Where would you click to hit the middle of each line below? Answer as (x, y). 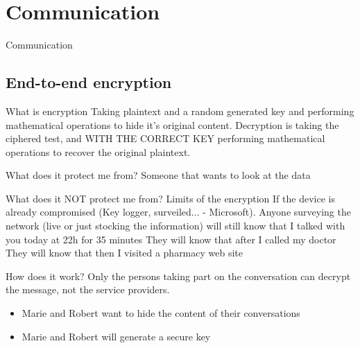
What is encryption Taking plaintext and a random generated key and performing (180, 111)
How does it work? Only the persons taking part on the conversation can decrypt (178, 276)
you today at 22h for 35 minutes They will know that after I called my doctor (171, 239)
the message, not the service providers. (88, 289)
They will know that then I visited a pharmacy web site (125, 253)
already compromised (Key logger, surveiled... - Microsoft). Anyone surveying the (178, 212)
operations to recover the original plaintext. (98, 151)
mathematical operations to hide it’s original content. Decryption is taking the (172, 124)
